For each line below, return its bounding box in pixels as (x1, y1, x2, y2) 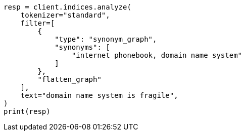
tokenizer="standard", (20, 11, 110, 19)
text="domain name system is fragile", (20, 91, 178, 99)
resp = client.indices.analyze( (4, 3, 131, 11)
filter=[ (20, 19, 55, 27)
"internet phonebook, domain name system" (71, 51, 242, 59)
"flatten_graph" (37, 75, 102, 83)
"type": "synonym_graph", (55, 35, 157, 43)
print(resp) (4, 107, 51, 115)
